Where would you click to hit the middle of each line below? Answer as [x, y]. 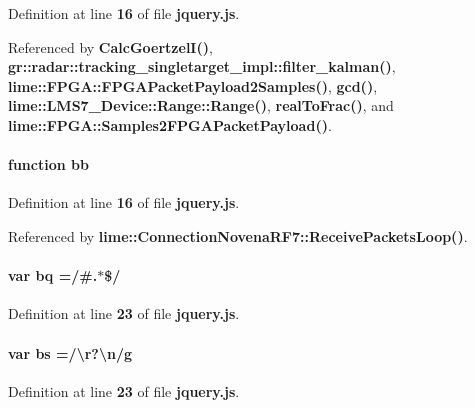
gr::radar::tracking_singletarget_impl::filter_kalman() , [202, 66]
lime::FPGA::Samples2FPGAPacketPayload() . [170, 124]
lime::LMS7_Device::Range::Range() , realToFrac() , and [201, 105]
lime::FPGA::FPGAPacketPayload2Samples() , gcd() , [193, 85]
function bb [48, 164]
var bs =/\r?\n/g [70, 352]
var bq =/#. [53, 275]
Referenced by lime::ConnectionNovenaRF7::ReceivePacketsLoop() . [238, 235]
